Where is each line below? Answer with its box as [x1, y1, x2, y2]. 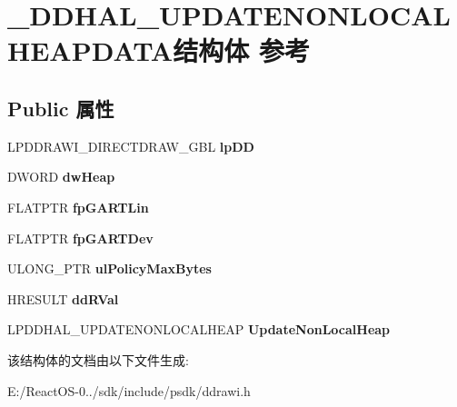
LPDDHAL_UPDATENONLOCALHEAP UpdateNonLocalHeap [7, 320, 391, 339]
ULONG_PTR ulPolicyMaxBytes [7, 259, 212, 278]
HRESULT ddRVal [7, 289, 119, 308]
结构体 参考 [173, 32, 310, 69]
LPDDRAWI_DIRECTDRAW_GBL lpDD [7, 136, 254, 155]
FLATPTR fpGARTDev [7, 228, 154, 247]
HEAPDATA [7, 32, 174, 69]
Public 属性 [7, 94, 114, 122]
